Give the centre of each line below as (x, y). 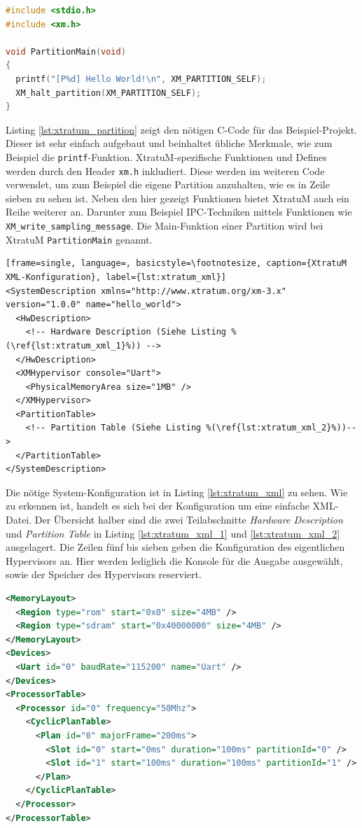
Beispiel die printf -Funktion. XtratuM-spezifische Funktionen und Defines (166, 156)
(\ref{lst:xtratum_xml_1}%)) (74, 345)
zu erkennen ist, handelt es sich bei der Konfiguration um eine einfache (158, 506)
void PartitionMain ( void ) (66, 51)
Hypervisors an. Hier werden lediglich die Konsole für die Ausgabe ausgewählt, (174, 560)
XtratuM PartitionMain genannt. (79, 239)
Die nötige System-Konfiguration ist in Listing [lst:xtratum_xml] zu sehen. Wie (177, 492)
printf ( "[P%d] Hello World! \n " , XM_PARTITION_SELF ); (141, 79)
